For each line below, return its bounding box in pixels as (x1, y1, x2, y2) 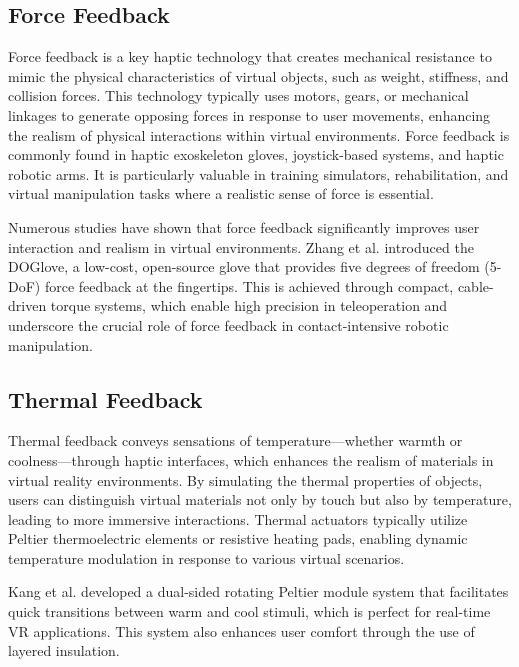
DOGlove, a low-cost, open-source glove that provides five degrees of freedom (8, 256, 480, 277)
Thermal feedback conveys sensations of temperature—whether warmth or (8, 430, 463, 451)
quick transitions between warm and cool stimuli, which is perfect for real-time (8, 601, 491, 622)
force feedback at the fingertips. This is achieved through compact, (44, 275, 454, 296)
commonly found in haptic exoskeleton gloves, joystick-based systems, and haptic (8, 144, 504, 165)
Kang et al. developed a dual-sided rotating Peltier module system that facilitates (8, 581, 509, 602)
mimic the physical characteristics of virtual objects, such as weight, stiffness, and (8, 65, 509, 86)
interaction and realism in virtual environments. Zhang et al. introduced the (8, 236, 474, 257)
